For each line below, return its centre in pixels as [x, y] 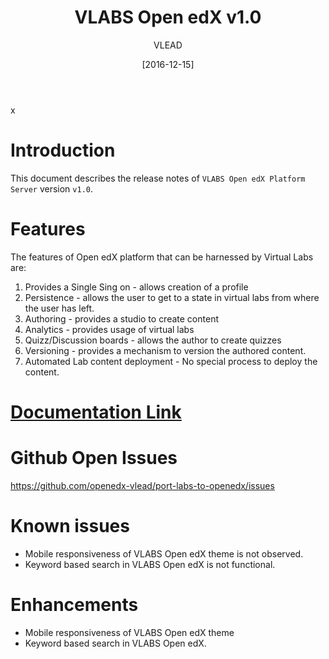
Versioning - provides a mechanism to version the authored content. [165, 350]
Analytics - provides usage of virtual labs [109, 329]
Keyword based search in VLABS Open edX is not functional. [150, 564]
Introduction [63, 150]
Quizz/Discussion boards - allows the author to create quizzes [153, 340]
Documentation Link [96, 412]
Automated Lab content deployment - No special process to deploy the [171, 361]
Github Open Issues [94, 458]
